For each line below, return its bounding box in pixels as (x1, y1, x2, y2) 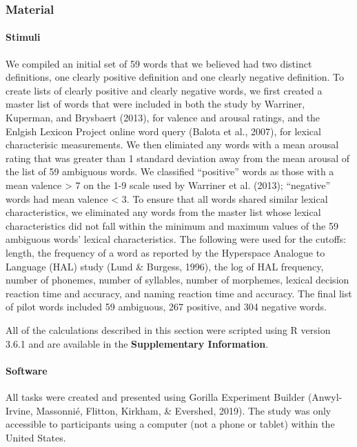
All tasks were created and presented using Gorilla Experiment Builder (6, 389, 305, 404)
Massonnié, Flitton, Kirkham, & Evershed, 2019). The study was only (36, 403, 331, 417)
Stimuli (6, 30, 41, 44)
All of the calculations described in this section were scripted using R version (6, 322, 331, 337)
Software (6, 363, 48, 377)
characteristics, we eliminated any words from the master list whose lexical (6, 205, 321, 219)
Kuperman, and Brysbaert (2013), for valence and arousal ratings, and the (6, 110, 320, 125)
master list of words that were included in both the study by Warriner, (6, 97, 305, 111)
